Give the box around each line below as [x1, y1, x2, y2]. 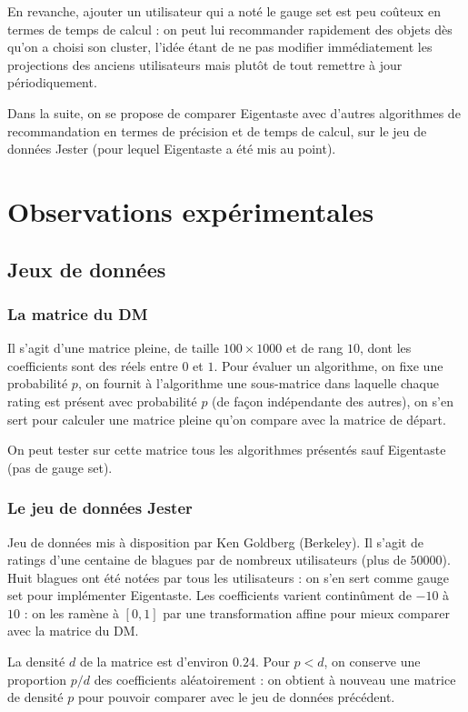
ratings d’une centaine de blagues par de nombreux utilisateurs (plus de [7, 550, 406, 569]
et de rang [285, 338, 344, 357]
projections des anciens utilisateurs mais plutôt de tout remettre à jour [7, 55, 403, 74]
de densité [7, 687, 64, 707]
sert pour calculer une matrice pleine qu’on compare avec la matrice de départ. [7, 409, 446, 428]
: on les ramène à [24, 603, 119, 622]
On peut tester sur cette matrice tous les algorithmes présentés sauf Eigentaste [7, 440, 446, 459]
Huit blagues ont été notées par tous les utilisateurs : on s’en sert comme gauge [7, 567, 449, 587]
